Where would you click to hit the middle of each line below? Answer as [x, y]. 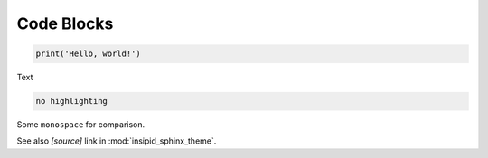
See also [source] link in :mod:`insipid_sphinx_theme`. [117, 141]
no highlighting [72, 101]
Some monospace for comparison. [81, 125]
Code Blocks [65, 23]
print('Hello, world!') [89, 54]
